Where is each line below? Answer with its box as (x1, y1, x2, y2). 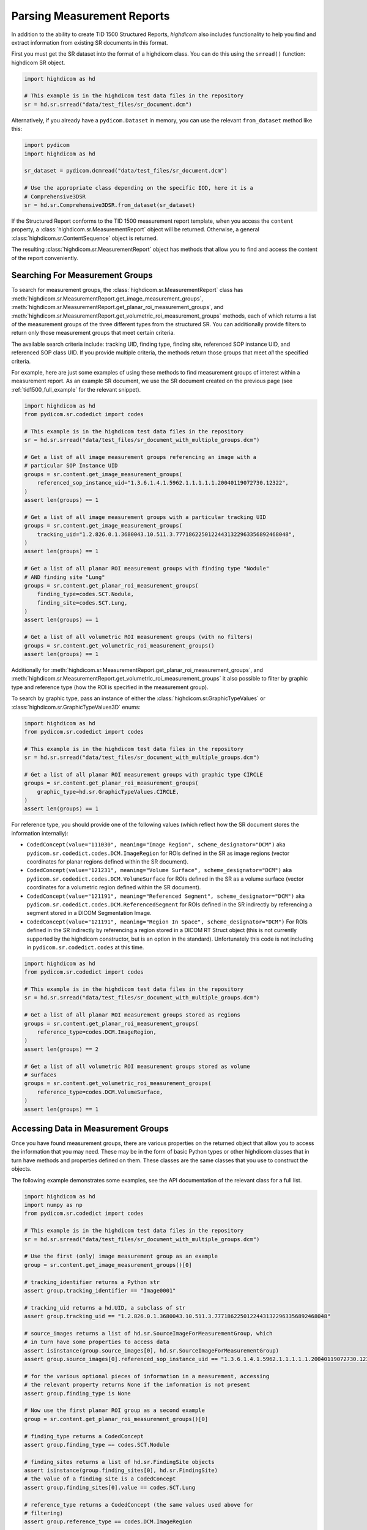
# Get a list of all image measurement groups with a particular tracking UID (24, 513, 266, 520)
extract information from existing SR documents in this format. (11, 39, 168, 46)
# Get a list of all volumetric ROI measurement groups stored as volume (24, 1062, 250, 1070)
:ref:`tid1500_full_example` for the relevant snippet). (11, 386, 141, 393)
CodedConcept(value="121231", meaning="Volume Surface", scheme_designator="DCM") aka (26, 867, 292, 874)
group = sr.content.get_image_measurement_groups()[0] (24, 1261, 192, 1268)
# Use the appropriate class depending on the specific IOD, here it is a (24, 184, 254, 192)
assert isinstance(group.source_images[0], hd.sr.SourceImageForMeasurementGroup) (24, 1347, 280, 1354)
